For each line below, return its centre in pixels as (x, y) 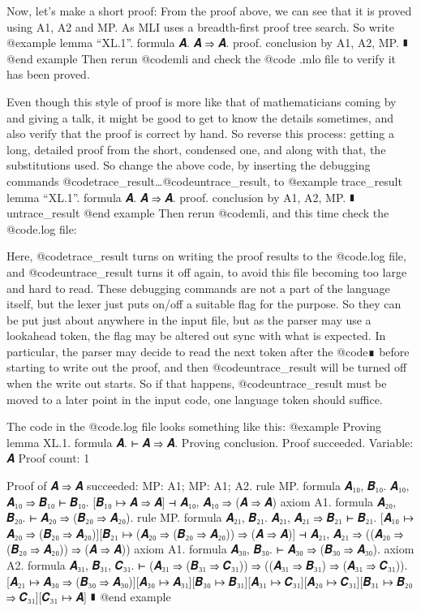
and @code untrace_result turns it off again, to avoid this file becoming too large (207, 271)
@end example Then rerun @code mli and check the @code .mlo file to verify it (202, 58)
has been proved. (48, 74)
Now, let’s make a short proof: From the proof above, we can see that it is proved (209, 11)
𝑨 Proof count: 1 (48, 458)
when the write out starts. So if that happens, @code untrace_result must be (197, 383)
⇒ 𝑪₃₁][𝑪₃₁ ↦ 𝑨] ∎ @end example (89, 597)
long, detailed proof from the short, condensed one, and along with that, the (196, 149)
